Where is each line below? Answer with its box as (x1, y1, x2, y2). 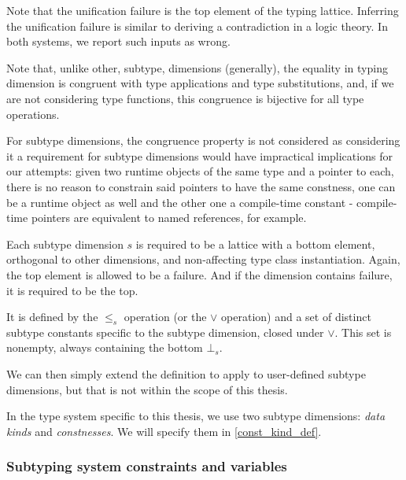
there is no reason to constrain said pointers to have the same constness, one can (6, 178, 396, 194)
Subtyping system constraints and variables (6, 456, 287, 476)
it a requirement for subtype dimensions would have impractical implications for (6, 147, 393, 164)
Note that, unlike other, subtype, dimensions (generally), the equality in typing (6, 59, 388, 76)
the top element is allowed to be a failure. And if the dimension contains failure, (6, 266, 393, 282)
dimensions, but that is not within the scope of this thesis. (6, 381, 288, 397)
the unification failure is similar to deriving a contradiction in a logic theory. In (6, 17, 388, 34)
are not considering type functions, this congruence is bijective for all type (6, 90, 364, 106)
